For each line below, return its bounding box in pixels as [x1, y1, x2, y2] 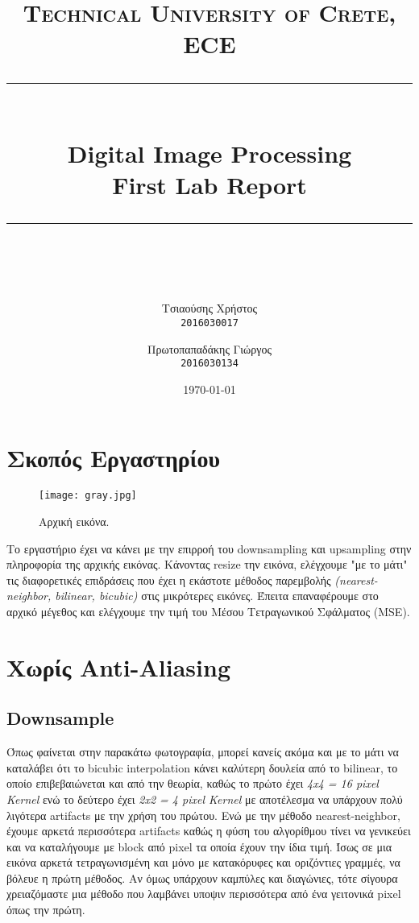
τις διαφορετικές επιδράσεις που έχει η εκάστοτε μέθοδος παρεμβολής [6, 571, 331, 588]
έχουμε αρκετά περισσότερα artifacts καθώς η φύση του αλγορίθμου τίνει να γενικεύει [6, 822, 411, 839]
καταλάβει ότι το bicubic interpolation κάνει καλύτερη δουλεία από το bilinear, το [6, 759, 398, 776]
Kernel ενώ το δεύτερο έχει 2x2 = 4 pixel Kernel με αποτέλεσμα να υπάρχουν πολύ [6, 790, 403, 807]
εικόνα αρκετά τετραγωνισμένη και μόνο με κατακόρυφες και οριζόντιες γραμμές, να [6, 854, 400, 871]
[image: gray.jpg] [39, 490, 137, 502]
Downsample [6, 706, 114, 731]
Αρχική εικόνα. [39, 513, 110, 529]
